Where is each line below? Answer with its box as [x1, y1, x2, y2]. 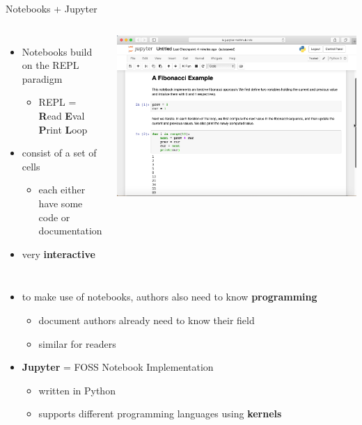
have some [38, 195, 83, 210]
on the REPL [22, 58, 79, 72]
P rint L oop [38, 122, 88, 136]
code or [38, 209, 70, 224]
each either [38, 182, 86, 197]
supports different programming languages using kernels [38, 406, 282, 421]
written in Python [38, 383, 116, 397]
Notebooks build [22, 44, 93, 58]
